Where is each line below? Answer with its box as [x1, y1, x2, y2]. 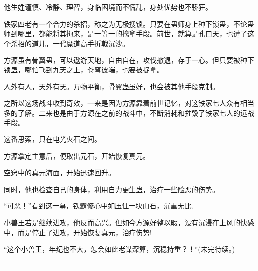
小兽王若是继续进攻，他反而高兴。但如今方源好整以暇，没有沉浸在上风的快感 [4, 217, 254, 227]
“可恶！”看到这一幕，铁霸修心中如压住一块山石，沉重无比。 [4, 201, 198, 211]
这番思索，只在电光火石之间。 [4, 134, 101, 144]
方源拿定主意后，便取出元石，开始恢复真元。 [4, 150, 150, 161]
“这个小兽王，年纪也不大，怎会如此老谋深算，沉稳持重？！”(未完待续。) [4, 244, 235, 254]
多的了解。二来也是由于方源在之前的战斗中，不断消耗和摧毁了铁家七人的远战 [4, 107, 254, 118]
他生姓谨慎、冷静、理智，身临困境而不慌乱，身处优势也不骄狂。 [4, 2, 212, 12]
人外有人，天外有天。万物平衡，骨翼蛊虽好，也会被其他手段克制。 [4, 81, 219, 91]
